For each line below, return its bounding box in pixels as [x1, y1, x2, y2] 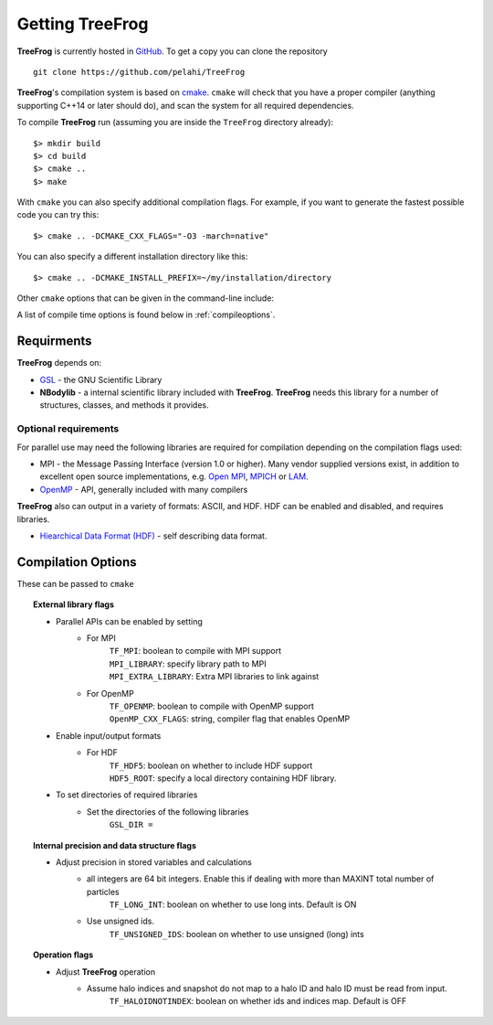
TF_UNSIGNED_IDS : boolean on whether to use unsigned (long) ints [110, 928, 364, 939]
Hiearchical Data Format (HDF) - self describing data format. [39, 530, 267, 541]
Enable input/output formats [56, 730, 162, 741]
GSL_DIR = [110, 819, 153, 830]
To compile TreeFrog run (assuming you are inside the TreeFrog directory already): [16, 117, 333, 128]
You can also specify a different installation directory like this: [16, 251, 248, 262]
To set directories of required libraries [56, 789, 198, 800]
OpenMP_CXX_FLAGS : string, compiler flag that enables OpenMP [110, 713, 351, 724]
